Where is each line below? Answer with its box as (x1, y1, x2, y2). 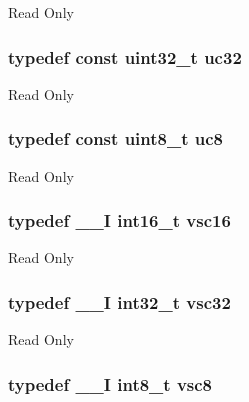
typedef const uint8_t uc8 (8, 126, 223, 151)
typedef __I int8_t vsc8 (8, 371, 213, 396)
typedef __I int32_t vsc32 (8, 289, 231, 314)
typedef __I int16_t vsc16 (8, 208, 231, 233)
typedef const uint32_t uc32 (8, 44, 242, 69)
